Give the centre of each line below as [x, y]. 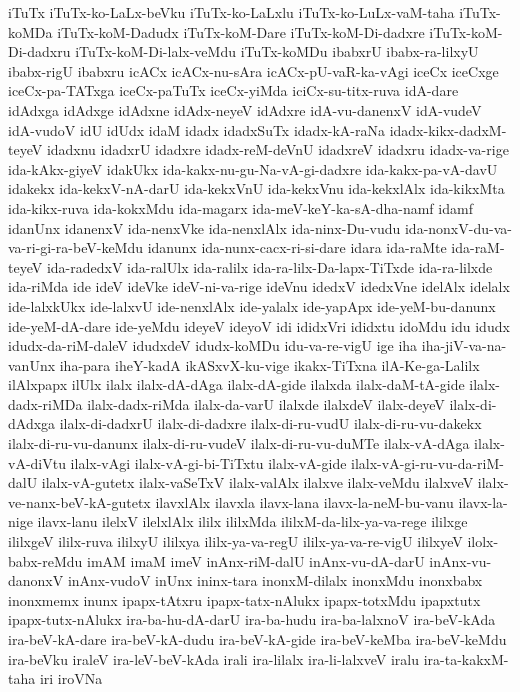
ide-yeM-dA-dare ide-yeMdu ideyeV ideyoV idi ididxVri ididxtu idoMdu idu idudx [259, 325]
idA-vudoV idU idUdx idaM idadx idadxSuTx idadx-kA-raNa [196, 129]
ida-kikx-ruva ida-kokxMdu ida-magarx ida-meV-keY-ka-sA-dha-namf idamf [240, 207]
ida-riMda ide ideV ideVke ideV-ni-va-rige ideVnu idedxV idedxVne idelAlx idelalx [259, 286]
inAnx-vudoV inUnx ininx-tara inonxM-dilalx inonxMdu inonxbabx [275, 580]
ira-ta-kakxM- [466, 658]
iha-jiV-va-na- [464, 345]
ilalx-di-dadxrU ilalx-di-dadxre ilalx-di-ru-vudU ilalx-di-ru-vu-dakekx [270, 423]
